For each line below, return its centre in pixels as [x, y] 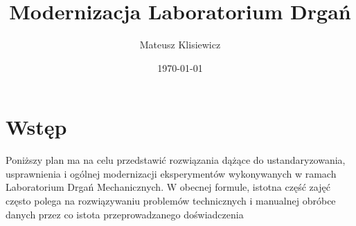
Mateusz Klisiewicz [180, 45]
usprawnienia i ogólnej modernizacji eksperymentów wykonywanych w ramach [171, 173]
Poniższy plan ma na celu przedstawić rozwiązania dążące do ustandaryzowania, [176, 160]
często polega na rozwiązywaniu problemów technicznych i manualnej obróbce [171, 201]
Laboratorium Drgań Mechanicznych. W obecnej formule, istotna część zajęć [168, 187]
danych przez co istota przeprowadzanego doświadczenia [125, 214]
